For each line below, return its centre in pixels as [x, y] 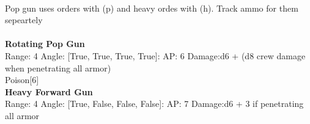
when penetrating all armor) [58, 67]
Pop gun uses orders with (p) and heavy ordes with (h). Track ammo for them [152, 8]
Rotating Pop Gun [45, 44]
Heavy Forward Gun [49, 91]
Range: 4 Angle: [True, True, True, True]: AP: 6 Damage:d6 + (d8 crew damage [155, 55]
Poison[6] [22, 80]
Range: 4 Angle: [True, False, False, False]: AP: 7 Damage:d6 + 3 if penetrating [154, 104]
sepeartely [24, 20]
